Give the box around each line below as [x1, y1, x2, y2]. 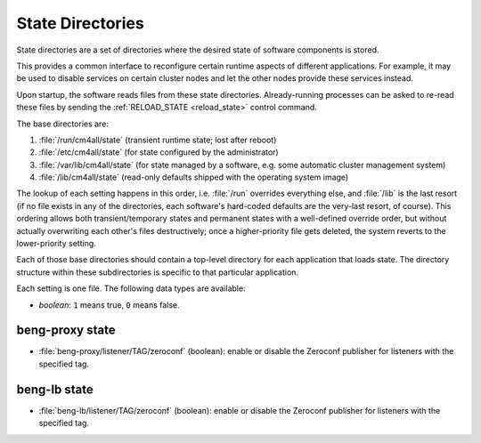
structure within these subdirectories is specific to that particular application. [16, 267, 298, 278]
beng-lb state [16, 382, 94, 397]
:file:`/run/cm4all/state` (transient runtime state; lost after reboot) [38, 134, 277, 145]
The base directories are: [16, 118, 109, 129]
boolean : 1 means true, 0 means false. [38, 299, 180, 310]
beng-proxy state [16, 323, 116, 338]
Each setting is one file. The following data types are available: [16, 283, 246, 294]
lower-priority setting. [16, 238, 97, 249]
